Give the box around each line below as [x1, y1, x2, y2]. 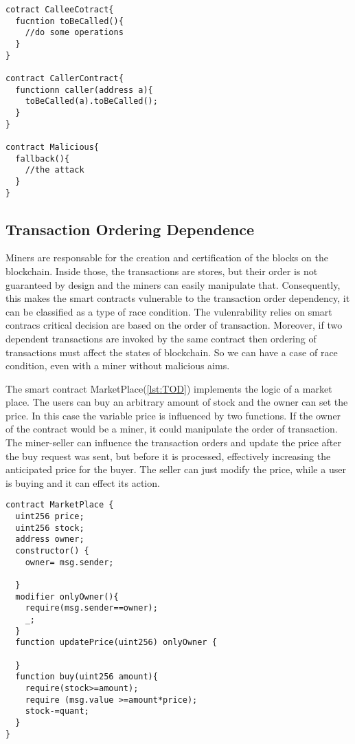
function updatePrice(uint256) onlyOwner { [15, 637, 217, 648]
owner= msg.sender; [25, 557, 114, 567]
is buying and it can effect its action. [5, 475, 160, 490]
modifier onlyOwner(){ [15, 591, 119, 602]
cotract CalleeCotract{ [5, 5, 114, 14]
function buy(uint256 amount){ [15, 672, 158, 682]
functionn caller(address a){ [15, 85, 153, 95]
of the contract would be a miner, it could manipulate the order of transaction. [5, 422, 338, 436]
